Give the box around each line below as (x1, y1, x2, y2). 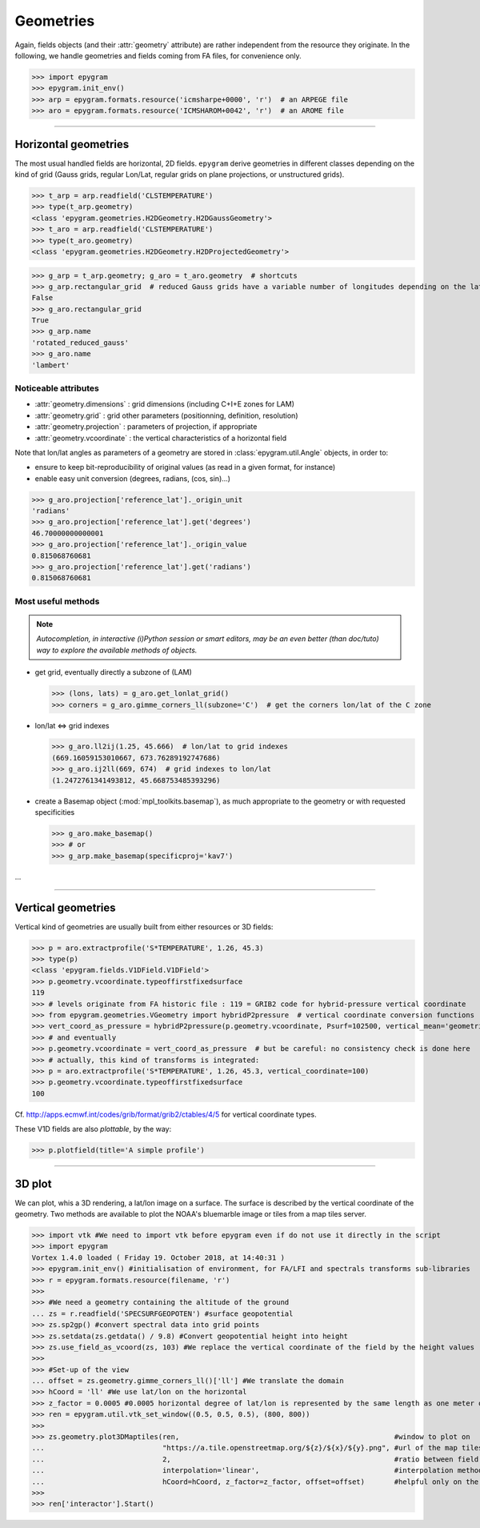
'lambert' (31, 360, 70, 370)
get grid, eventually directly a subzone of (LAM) (34, 668, 192, 677)
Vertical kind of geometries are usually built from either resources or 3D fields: (14, 921, 274, 932)
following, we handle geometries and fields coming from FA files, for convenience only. (14, 50, 302, 60)
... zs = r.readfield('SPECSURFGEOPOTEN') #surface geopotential (31, 1309, 294, 1318)
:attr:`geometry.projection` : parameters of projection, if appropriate (34, 422, 258, 431)
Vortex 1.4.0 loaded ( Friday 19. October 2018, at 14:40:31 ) (31, 1253, 286, 1262)
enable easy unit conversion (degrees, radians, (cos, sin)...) (34, 473, 231, 483)
